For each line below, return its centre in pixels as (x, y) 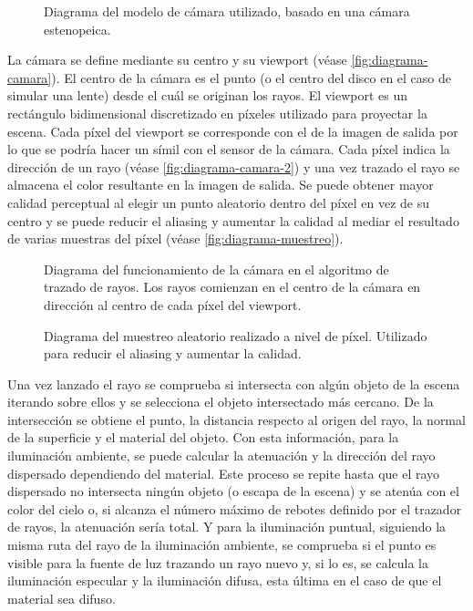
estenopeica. (77, 29)
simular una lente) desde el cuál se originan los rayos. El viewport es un (208, 95)
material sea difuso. (62, 598)
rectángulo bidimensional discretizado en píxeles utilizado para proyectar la (217, 113)
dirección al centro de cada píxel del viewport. (173, 304)
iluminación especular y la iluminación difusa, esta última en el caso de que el (225, 580)
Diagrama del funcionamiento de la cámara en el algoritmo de (216, 269)
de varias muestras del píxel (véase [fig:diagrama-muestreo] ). (175, 238)
